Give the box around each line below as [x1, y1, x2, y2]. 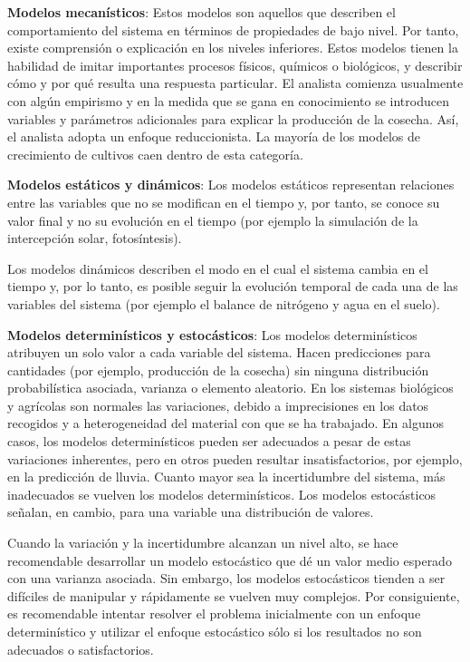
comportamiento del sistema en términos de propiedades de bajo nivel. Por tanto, [7, 20, 459, 39]
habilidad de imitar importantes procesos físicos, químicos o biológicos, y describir [7, 55, 463, 74]
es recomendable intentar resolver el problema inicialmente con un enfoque [7, 604, 421, 623]
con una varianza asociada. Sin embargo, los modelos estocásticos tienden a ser [7, 569, 446, 588]
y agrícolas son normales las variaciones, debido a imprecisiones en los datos [7, 395, 429, 414]
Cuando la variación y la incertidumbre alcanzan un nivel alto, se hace [7, 533, 398, 552]
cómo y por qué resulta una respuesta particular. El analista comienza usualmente [7, 73, 464, 92]
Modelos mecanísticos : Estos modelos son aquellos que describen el [7, 3, 396, 21]
